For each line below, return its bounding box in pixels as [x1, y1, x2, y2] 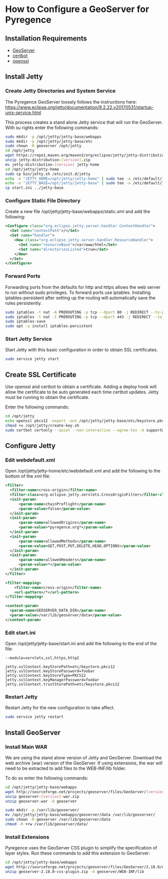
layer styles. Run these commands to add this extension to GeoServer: [5, 850, 150, 856]
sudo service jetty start [5, 356, 59, 361]
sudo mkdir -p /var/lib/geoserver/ [5, 807, 79, 813]
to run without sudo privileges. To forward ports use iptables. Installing [5, 289, 151, 295]
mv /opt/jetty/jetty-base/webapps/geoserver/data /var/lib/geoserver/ [5, 812, 155, 817]
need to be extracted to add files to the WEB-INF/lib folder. [5, 765, 126, 771]
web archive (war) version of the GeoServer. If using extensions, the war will [5, 760, 162, 766]
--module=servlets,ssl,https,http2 [5, 656, 79, 661]
